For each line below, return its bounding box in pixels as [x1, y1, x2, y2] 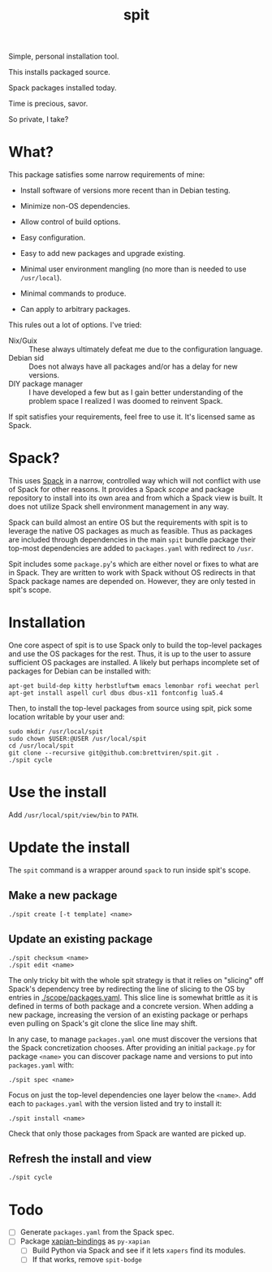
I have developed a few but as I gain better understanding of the [28, 387, 244, 397]
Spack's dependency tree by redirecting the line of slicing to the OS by [8, 984, 245, 993]
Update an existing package [8, 932, 153, 946]
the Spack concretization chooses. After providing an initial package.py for [8, 1042, 256, 1053]
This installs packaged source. [8, 67, 111, 77]
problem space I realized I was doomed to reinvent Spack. [28, 396, 223, 406]
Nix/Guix [8, 335, 38, 346]
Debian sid [8, 353, 45, 363]
